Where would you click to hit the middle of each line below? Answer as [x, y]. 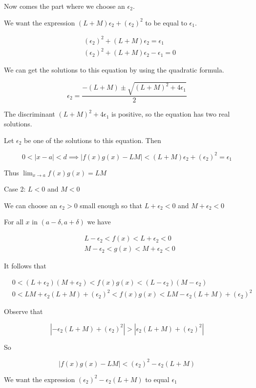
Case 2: [15, 189]
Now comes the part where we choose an [64, 6]
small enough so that [111, 205]
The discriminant [30, 114]
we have [99, 222]
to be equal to [166, 22]
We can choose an [31, 205]
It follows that [25, 266]
